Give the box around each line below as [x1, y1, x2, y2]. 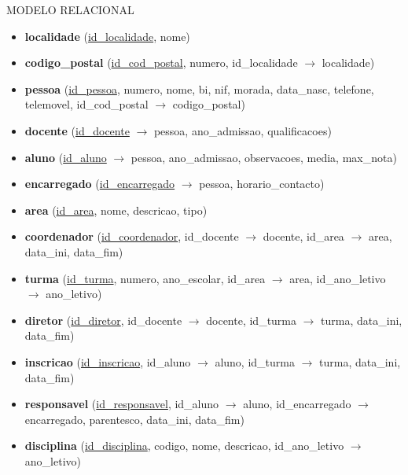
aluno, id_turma [215, 353, 295, 370]
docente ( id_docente [24, 122, 130, 138]
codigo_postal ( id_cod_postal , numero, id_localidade [24, 54, 298, 71]
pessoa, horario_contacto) [199, 175, 325, 192]
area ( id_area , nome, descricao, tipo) [24, 201, 208, 218]
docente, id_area [263, 228, 344, 245]
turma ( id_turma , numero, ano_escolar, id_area [24, 270, 266, 286]
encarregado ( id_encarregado [24, 175, 175, 192]
